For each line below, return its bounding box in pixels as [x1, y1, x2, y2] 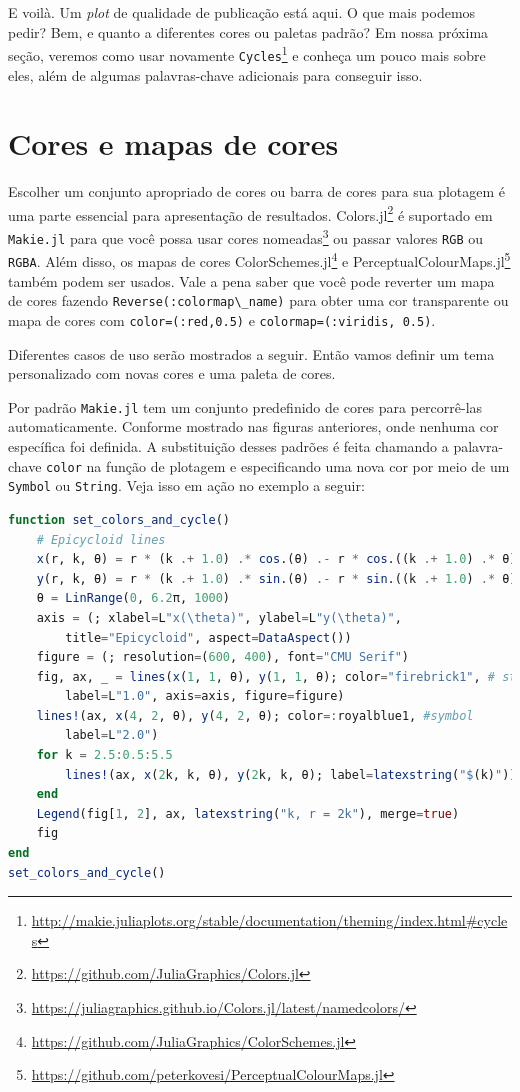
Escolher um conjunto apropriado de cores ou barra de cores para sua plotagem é [8, 181, 506, 202]
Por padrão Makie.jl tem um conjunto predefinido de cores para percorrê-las [8, 396, 483, 417]
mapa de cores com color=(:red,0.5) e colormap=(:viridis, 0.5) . [8, 309, 436, 330]
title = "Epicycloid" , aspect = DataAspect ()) [65, 630, 352, 645]
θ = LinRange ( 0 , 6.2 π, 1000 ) [36, 591, 231, 606]
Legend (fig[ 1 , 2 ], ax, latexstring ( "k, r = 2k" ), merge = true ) [36, 806, 460, 821]
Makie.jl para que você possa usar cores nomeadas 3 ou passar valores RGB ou [8, 225, 484, 248]
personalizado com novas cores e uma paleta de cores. [8, 363, 336, 384]
